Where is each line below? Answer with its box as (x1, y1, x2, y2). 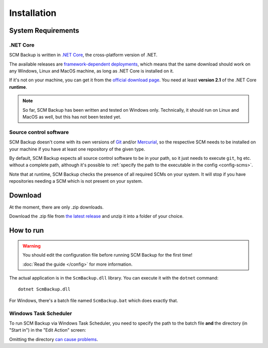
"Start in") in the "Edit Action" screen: (9, 327, 86, 333)
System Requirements (9, 26, 79, 35)
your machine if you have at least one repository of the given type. (9, 146, 145, 152)
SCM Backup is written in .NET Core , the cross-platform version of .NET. (9, 52, 158, 58)
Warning (22, 243, 41, 249)
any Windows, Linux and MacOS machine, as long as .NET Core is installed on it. (9, 68, 174, 74)
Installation (9, 7, 57, 18)
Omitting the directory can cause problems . (9, 336, 98, 342)
